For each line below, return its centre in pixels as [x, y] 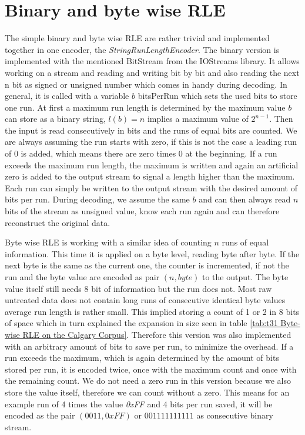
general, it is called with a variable [67, 96]
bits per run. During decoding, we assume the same [97, 199]
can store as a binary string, [55, 119]
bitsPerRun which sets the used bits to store [217, 96]
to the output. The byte [245, 277]
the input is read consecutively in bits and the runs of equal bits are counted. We [151, 130]
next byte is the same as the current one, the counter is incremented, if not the [147, 265]
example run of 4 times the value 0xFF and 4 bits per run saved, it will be [139, 404]
